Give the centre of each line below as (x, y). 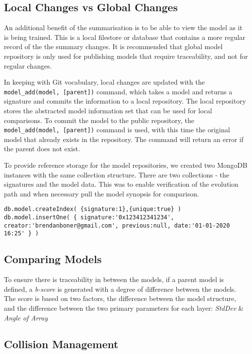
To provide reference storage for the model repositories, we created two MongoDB (126, 165)
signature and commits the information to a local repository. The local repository (125, 101)
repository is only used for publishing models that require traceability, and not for (126, 56)
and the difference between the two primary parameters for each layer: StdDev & (124, 308)
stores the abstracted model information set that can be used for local (108, 111)
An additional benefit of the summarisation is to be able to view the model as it (123, 27)
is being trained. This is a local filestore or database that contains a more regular (125, 37)
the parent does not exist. (42, 149)
